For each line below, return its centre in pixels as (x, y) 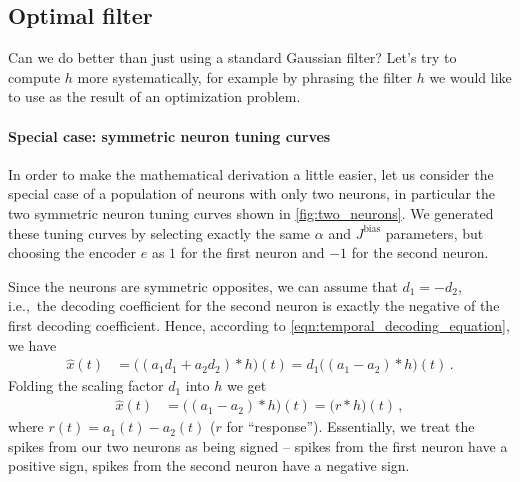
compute (34, 76)
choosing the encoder (72, 252)
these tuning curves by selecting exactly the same (159, 232)
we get (246, 385)
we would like (470, 76)
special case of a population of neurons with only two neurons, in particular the (252, 193)
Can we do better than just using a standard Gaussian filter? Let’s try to (232, 57)
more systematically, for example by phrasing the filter (244, 76)
